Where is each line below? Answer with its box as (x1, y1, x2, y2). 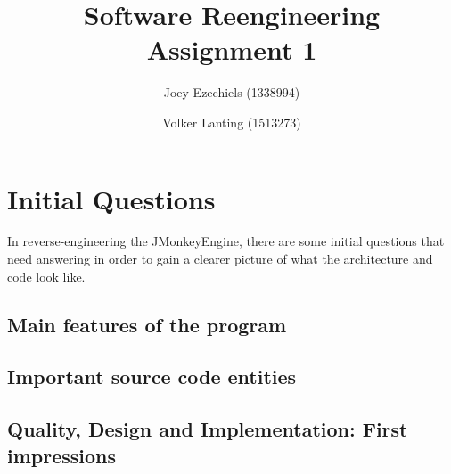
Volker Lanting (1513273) (162, 112, 301, 131)
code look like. (7, 266, 86, 285)
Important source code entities (7, 363, 297, 390)
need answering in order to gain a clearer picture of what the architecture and (7, 249, 433, 268)
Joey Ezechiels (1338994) (163, 83, 300, 102)
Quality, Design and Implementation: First (7, 415, 408, 443)
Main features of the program (7, 310, 287, 338)
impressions (7, 441, 117, 469)
